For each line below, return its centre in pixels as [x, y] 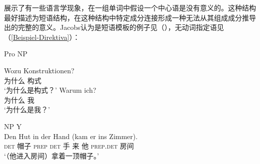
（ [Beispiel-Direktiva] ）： [42, 37]
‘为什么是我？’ [27, 109]
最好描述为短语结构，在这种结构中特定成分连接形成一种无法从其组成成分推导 [130, 17]
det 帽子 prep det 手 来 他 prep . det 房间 [69, 146]
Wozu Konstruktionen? [39, 70]
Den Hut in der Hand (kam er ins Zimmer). [71, 136]
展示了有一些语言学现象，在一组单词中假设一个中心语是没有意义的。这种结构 [130, 7]
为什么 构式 [23, 80]
